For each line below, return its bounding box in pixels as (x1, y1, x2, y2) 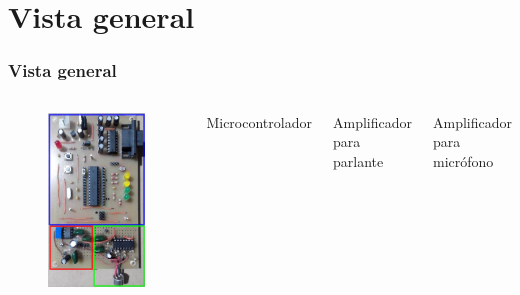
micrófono (432, 150, 494, 171)
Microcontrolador (206, 111, 312, 132)
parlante (332, 150, 384, 171)
